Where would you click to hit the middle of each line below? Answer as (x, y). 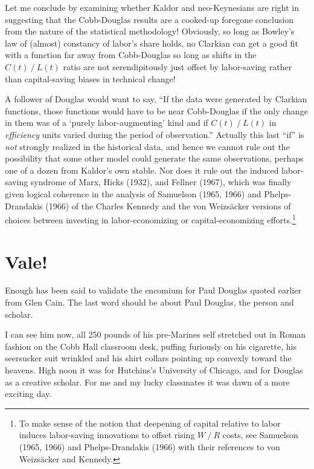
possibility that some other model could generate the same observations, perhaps (154, 158)
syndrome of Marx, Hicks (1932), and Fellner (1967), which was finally (161, 182)
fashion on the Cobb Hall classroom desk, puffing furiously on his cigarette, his (151, 346)
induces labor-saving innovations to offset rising (107, 435)
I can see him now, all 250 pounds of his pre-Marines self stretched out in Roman (155, 334)
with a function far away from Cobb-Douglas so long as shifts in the (131, 55)
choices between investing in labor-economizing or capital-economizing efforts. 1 (150, 219)
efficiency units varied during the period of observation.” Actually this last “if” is (155, 134)
